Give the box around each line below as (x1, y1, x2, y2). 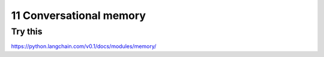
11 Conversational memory (11, 9, 146, 22)
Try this (11, 26, 43, 37)
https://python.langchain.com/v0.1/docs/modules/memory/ (11, 43, 157, 50)
